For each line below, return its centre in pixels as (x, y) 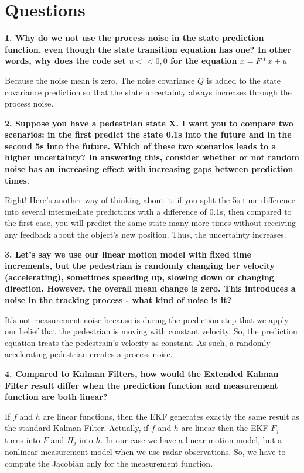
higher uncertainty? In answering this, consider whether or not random (152, 157)
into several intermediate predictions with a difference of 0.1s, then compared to (148, 211)
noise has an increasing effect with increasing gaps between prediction (149, 169)
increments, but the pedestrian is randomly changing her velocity (140, 265)
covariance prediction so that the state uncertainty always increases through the (148, 92)
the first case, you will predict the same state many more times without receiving (151, 223)
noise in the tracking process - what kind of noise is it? (118, 300)
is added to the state (243, 80)
